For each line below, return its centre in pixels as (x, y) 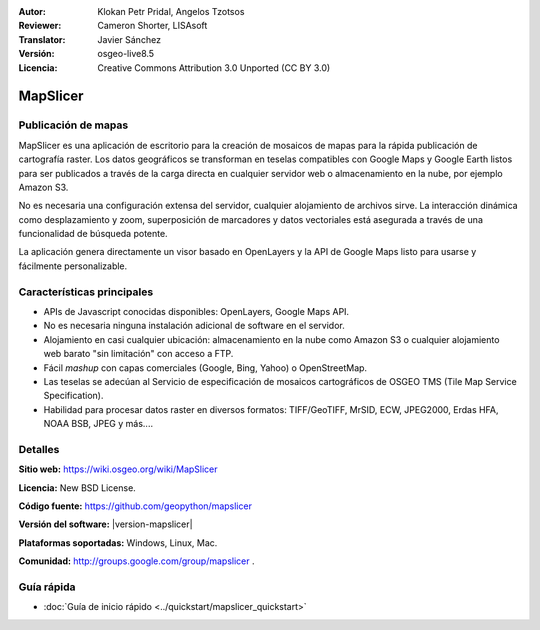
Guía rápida (47, 587)
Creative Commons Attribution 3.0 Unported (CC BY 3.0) (214, 67)
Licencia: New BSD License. (77, 487)
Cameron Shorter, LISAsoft (152, 26)
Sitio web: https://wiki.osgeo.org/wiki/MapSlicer (118, 469)
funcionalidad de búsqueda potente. (93, 234)
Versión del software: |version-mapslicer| (106, 524)
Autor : (32, 11)
